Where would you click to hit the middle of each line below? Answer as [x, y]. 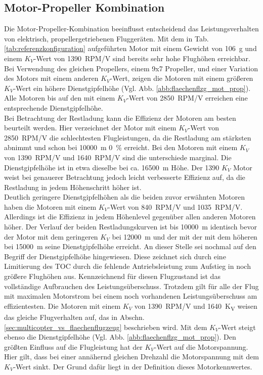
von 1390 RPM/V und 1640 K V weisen [196, 306]
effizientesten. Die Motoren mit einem [62, 306]
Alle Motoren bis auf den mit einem [60, 98]
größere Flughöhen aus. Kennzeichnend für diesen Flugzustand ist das [112, 276]
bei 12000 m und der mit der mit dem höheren [185, 236]
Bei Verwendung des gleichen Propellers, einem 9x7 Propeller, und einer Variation [131, 68]
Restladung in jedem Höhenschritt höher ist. [73, 187]
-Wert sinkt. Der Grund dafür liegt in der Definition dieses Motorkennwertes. [133, 366]
